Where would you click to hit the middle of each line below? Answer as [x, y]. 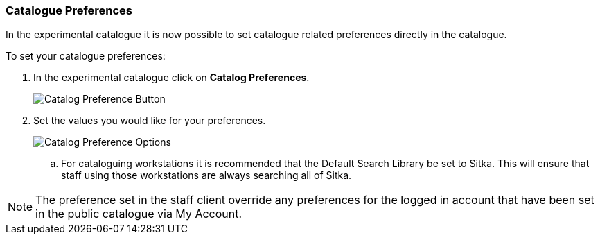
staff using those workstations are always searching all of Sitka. [206, 175]
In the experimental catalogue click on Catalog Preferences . [171, 78]
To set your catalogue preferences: [86, 56]
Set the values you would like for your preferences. [150, 121]
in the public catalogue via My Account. [139, 214]
